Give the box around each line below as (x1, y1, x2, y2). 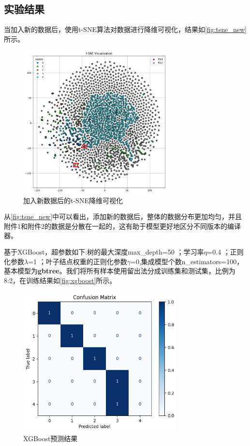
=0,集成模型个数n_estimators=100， (131, 256, 244, 266)
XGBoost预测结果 (23, 433, 78, 444)
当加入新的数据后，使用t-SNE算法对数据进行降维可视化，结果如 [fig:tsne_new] (4, 24, 247, 34)
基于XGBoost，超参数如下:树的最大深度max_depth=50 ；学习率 (4, 247, 204, 257)
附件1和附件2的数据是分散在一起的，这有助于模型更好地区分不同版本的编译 (4, 221, 241, 231)
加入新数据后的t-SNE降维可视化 (23, 195, 123, 205)
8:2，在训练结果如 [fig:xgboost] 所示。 (4, 275, 117, 285)
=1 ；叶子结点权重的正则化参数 (28, 256, 127, 266)
